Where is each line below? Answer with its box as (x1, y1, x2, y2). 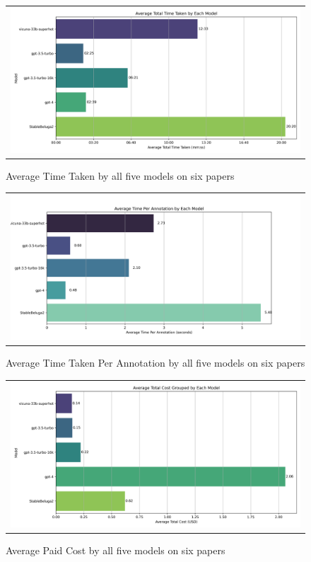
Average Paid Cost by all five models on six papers (6, 542, 225, 557)
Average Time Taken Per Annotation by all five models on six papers (6, 355, 305, 370)
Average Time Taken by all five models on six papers (6, 168, 235, 183)
